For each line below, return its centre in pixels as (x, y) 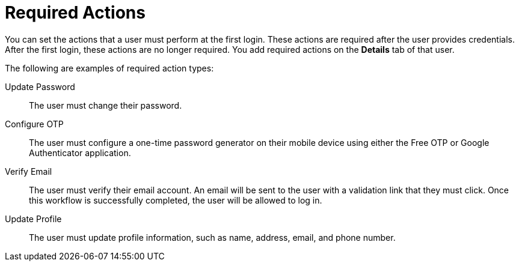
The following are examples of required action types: (109, 68)
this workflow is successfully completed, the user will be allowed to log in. (176, 200)
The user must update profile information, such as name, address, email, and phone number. (212, 237)
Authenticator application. (80, 153)
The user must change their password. (106, 105)
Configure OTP (34, 124)
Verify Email (29, 171)
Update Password (40, 86)
